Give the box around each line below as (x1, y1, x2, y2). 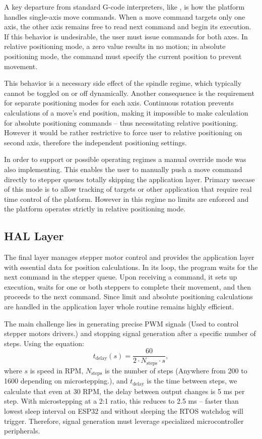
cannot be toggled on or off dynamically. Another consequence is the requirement (4, 87, 254, 98)
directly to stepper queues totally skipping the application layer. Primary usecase (4, 174, 255, 184)
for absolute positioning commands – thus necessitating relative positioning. (4, 117, 238, 128)
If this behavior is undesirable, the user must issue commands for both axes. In (4, 31, 248, 41)
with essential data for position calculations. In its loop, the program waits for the (4, 261, 258, 272)
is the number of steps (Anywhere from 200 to (105, 365, 247, 375)
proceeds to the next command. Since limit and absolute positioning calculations (4, 291, 253, 302)
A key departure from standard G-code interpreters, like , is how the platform (4, 2, 245, 12)
